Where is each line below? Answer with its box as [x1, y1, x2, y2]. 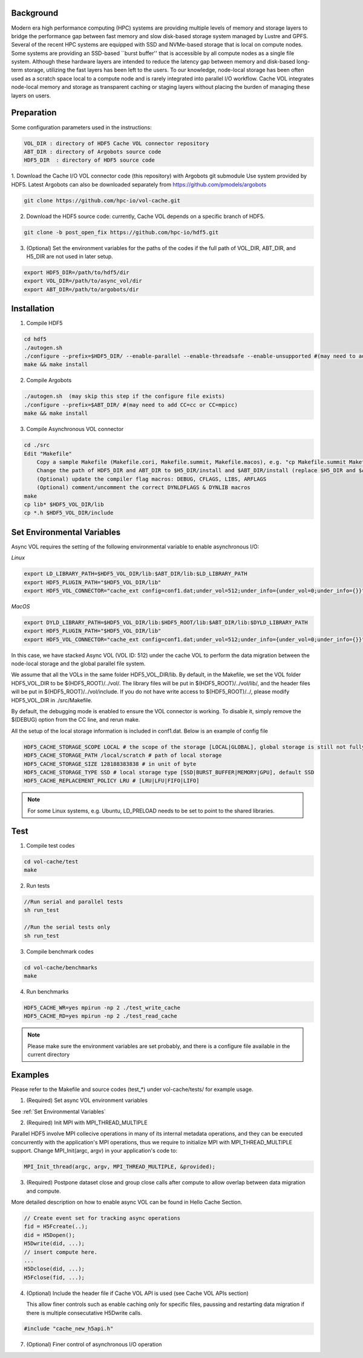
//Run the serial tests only [24, 924, 111, 931]
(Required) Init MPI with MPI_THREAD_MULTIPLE [26, 1119, 148, 1126]
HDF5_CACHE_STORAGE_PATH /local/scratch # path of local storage [24, 752, 222, 759]
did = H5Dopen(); [24, 1231, 76, 1238]
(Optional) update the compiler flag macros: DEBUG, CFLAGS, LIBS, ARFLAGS [36, 475, 267, 483]
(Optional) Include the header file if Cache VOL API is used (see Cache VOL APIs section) [26, 1290, 249, 1297]
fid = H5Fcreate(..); [24, 1223, 88, 1230]
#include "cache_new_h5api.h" [24, 1325, 114, 1332]
